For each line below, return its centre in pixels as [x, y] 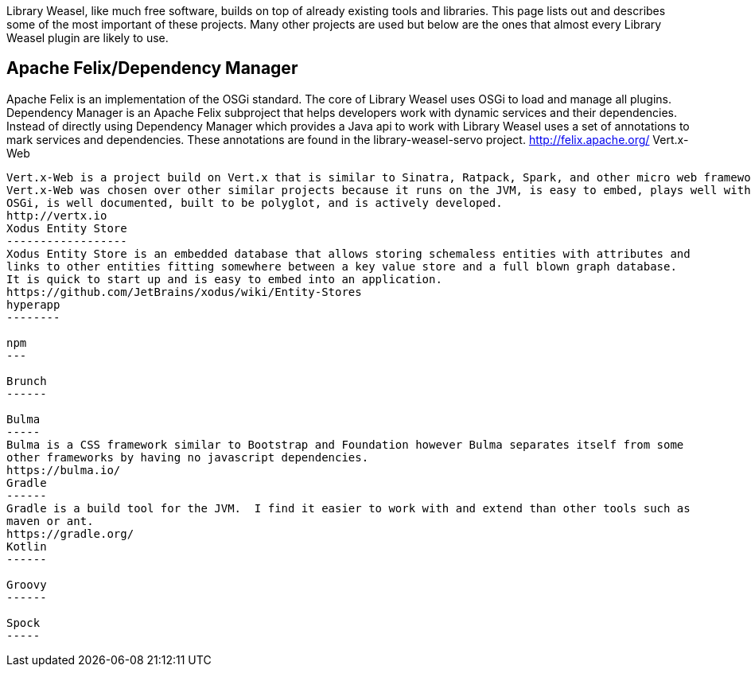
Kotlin [27, 546]
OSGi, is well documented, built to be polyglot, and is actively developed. [255, 202]
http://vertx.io [57, 215]
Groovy [27, 584]
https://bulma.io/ [64, 470]
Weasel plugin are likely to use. [88, 38]
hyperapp [33, 304]
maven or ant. [50, 521]
